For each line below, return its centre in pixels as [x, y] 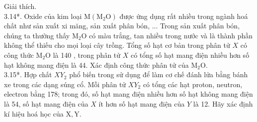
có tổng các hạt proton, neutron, [193, 84]
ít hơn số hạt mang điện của [142, 103]
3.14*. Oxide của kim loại [43, 16]
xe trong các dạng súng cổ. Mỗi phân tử [65, 84]
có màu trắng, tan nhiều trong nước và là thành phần [171, 35]
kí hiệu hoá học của [34, 113]
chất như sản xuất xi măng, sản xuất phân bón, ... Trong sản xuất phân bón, [122, 26]
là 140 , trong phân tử [87, 55]
